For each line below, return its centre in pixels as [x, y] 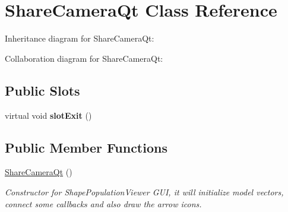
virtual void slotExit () [48, 115]
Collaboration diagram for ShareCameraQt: [84, 58]
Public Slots [42, 90]
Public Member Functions [86, 147]
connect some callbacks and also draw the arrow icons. [103, 203]
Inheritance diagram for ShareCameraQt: [80, 38]
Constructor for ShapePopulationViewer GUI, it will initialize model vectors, [144, 192]
